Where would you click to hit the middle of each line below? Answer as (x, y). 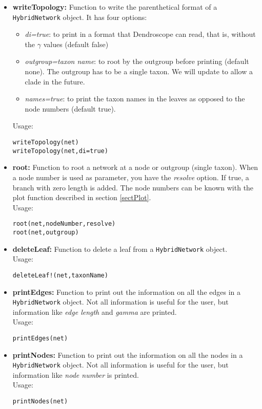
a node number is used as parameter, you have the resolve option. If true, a (131, 177)
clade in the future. (55, 81)
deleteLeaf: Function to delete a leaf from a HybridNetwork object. (120, 249)
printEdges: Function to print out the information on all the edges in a (126, 292)
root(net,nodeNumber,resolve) (64, 224)
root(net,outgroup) (46, 232)
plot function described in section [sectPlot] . (82, 197)
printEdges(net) (40, 338)
